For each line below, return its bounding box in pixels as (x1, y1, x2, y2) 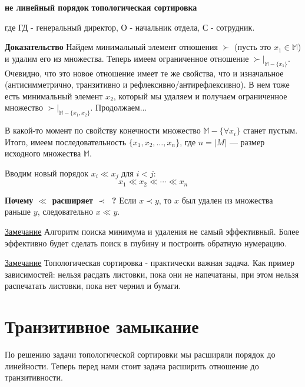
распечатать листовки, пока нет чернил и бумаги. (5, 279, 181, 292)
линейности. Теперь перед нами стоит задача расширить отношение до (5, 359, 259, 372)
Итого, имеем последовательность (5, 135, 127, 148)
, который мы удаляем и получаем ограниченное (113, 89, 287, 102)
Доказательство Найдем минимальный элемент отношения (5, 41, 218, 53)
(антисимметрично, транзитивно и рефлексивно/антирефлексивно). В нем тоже (5, 78, 290, 91)
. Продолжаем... (90, 101, 147, 114)
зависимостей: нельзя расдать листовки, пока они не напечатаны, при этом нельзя (5, 268, 299, 280)
